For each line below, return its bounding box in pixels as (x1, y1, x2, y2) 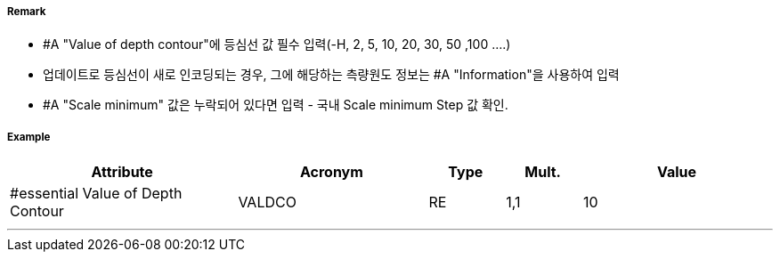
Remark (7, 5, 46, 18)
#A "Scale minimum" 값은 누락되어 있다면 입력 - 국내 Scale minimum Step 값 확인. (43, 97, 508, 113)
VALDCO (238, 193, 297, 212)
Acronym (299, 163, 363, 182)
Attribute (91, 163, 153, 182)
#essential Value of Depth (10, 184, 183, 203)
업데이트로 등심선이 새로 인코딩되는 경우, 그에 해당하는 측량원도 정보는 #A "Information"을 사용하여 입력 (43, 67, 620, 83)
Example (7, 130, 51, 143)
